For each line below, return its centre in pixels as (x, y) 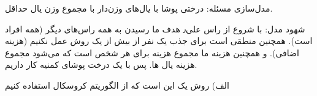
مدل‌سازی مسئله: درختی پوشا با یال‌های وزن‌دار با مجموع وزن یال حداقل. (139, 8)
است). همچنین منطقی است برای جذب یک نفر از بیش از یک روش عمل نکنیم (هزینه (159, 41)
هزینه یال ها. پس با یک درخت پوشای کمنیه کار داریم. (101, 65)
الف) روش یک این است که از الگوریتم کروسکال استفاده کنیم (117, 85)
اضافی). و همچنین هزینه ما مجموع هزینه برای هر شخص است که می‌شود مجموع (152, 52)
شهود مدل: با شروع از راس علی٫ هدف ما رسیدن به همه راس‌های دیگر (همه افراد (155, 28)
